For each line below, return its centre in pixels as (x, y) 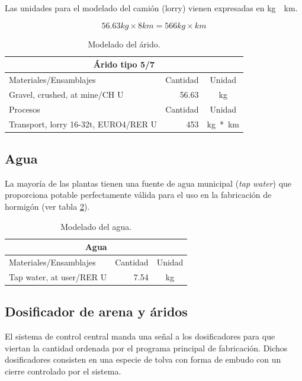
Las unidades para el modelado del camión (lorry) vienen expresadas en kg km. (151, 8)
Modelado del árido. (124, 44)
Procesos (25, 109)
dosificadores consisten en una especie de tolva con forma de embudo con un (143, 359)
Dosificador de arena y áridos (96, 311)
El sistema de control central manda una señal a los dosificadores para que (140, 336)
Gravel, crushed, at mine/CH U (66, 94)
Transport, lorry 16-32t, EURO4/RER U (83, 124)
